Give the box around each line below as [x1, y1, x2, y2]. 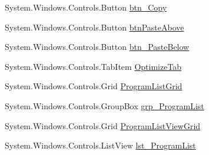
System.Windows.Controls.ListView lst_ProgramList [5, 139, 196, 151]
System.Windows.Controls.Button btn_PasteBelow [5, 41, 190, 53]
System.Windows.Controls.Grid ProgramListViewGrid [5, 119, 201, 132]
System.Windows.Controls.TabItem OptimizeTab [5, 60, 182, 72]
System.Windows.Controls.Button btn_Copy [5, 1, 167, 13]
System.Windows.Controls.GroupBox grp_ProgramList [5, 99, 204, 112]
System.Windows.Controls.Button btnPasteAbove [5, 21, 184, 33]
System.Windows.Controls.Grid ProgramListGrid [5, 80, 183, 92]
